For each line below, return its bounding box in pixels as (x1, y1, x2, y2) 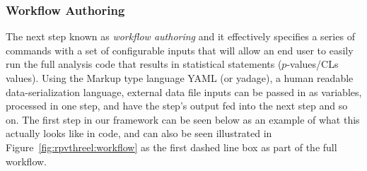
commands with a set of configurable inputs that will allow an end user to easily (6, 42, 354, 57)
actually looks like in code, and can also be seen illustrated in (6, 126, 272, 141)
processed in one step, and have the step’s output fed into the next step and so (6, 98, 348, 113)
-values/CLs (286, 57, 339, 71)
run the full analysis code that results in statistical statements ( (6, 57, 282, 71)
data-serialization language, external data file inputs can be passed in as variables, (6, 84, 362, 99)
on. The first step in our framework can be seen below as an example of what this (6, 112, 360, 126)
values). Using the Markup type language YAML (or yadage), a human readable (6, 71, 354, 85)
